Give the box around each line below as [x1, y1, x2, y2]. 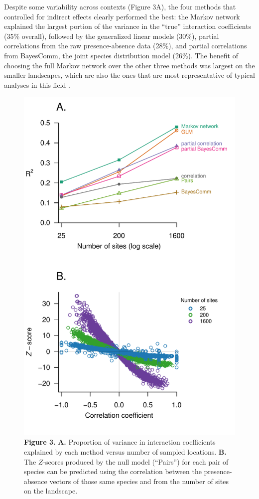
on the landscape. [24, 486, 78, 496]
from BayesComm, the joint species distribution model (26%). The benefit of [4, 50, 238, 60]
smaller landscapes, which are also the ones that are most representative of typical [4, 70, 255, 80]
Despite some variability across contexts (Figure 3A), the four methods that [4, 1, 236, 11]
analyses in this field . [4, 79, 70, 90]
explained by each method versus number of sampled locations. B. [24, 446, 227, 457]
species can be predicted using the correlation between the [24, 466, 202, 477]
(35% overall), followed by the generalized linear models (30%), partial [4, 30, 219, 41]
